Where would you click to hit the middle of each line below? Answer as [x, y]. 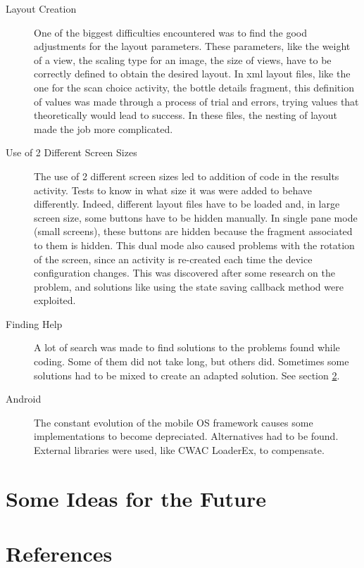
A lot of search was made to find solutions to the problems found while [187, 347]
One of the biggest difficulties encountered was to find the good [170, 32]
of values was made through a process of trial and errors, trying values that [196, 101]
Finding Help [34, 323]
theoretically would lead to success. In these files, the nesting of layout [186, 115]
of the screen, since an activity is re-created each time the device [173, 259]
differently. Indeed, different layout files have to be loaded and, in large [187, 204]
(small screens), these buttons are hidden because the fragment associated [193, 231]
